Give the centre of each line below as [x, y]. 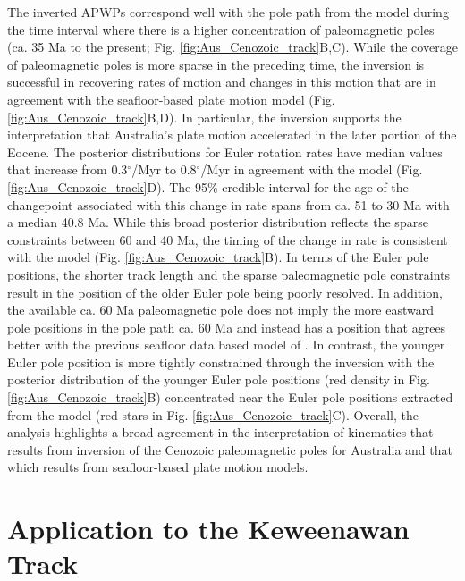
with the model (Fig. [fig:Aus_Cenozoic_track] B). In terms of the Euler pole [218, 257]
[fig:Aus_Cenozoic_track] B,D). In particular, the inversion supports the [204, 117]
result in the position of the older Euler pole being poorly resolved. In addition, [225, 292]
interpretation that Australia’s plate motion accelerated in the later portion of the [232, 135]
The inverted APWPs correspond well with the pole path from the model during [228, 12]
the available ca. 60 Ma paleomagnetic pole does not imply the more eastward [220, 310]
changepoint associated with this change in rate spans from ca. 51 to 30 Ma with [228, 204]
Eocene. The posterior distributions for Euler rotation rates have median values [225, 152]
